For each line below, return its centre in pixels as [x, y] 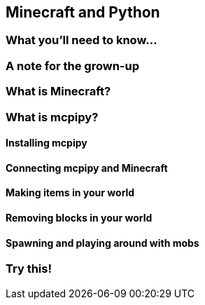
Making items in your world [70, 193]
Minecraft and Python [83, 12]
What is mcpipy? [52, 117]
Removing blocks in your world [79, 217]
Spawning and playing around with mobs [102, 243]
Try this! [29, 269]
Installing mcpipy [47, 143]
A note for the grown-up [72, 66]
